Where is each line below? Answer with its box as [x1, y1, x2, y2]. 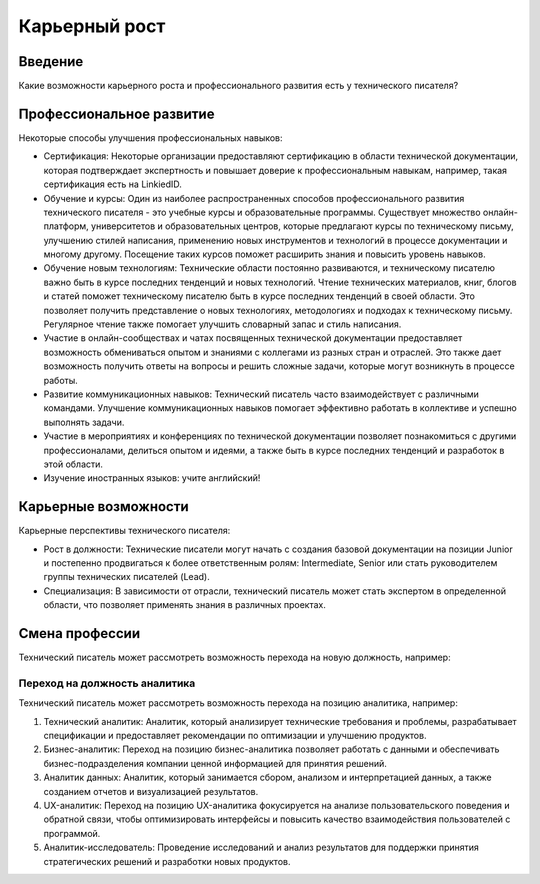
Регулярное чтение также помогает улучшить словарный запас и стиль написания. [43, 318, 402, 330]
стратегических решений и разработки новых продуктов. [43, 855, 291, 867]
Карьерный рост [18, 15, 166, 37]
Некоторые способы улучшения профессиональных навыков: [18, 131, 284, 144]
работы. [43, 374, 79, 386]
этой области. [43, 458, 104, 470]
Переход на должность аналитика [18, 676, 196, 690]
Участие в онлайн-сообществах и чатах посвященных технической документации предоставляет [43, 332, 463, 344]
